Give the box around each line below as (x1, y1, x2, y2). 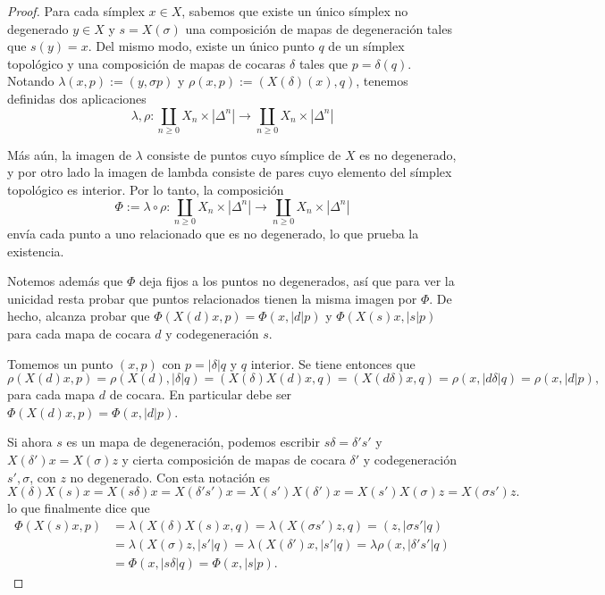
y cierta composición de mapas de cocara (122, 449, 346, 468)
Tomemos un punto (7, 354, 113, 373)
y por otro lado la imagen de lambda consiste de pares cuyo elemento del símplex (7, 163, 452, 181)
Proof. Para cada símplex (7, 2, 145, 20)
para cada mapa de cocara (7, 323, 151, 342)
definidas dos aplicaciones (7, 88, 147, 107)
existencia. (7, 241, 64, 260)
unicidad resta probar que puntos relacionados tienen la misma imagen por (7, 289, 417, 307)
